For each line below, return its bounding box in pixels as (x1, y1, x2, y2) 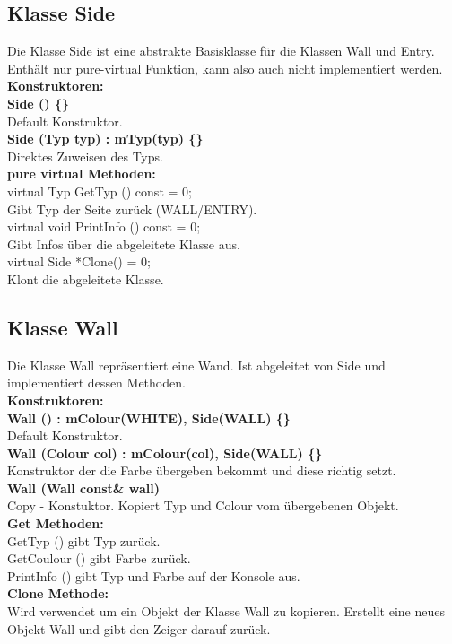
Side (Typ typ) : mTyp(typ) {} (7, 129, 204, 148)
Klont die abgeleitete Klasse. (7, 269, 164, 288)
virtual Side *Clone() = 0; (7, 252, 151, 271)
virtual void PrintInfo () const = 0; (7, 217, 201, 236)
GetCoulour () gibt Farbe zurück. (7, 549, 191, 568)
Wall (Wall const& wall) (7, 478, 160, 497)
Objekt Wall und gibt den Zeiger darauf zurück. (7, 619, 271, 638)
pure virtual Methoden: (7, 164, 156, 183)
